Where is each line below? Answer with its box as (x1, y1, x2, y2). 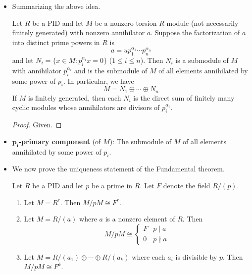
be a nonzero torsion (95, 17, 157, 28)
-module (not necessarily (164, 17, 239, 28)
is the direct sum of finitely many (133, 92, 235, 103)
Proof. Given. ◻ (12, 119, 62, 130)
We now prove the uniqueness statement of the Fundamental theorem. (12, 164, 225, 174)
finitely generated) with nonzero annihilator (12, 27, 145, 38)
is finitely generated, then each (28, 92, 121, 103)
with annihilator (12, 65, 61, 75)
